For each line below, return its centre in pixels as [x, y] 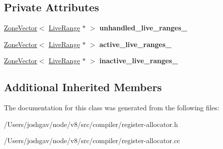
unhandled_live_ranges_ [143, 28]
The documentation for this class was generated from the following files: [112, 108]
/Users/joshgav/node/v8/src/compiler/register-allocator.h [91, 124]
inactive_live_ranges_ [139, 61]
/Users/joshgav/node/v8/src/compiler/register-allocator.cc [92, 140]
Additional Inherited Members [83, 87]
